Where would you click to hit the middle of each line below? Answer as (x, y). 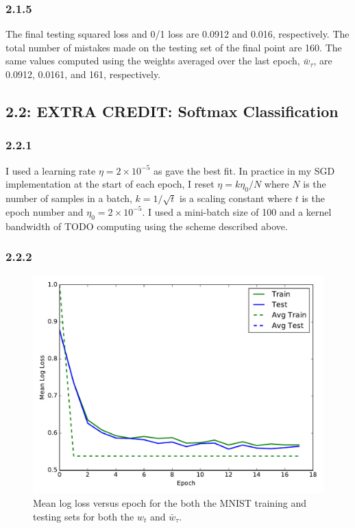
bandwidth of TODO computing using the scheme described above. (147, 226)
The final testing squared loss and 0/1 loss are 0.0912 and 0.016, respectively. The (177, 34)
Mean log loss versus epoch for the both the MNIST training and (170, 502)
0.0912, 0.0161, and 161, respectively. (83, 74)
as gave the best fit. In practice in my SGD (244, 170)
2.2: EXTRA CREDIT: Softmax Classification (172, 111)
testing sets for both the (84, 516)
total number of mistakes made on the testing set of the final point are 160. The (174, 47)
